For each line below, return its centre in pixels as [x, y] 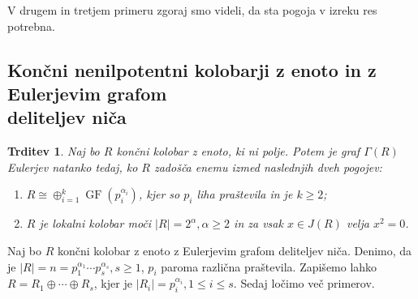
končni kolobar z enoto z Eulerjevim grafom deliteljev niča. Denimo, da [235, 250]
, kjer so [159, 194]
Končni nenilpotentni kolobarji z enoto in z [192, 69]
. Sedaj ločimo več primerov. [304, 283]
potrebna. [31, 26]
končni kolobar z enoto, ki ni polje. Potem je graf [238, 151]
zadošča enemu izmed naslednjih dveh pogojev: [268, 167]
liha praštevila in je [245, 194]
